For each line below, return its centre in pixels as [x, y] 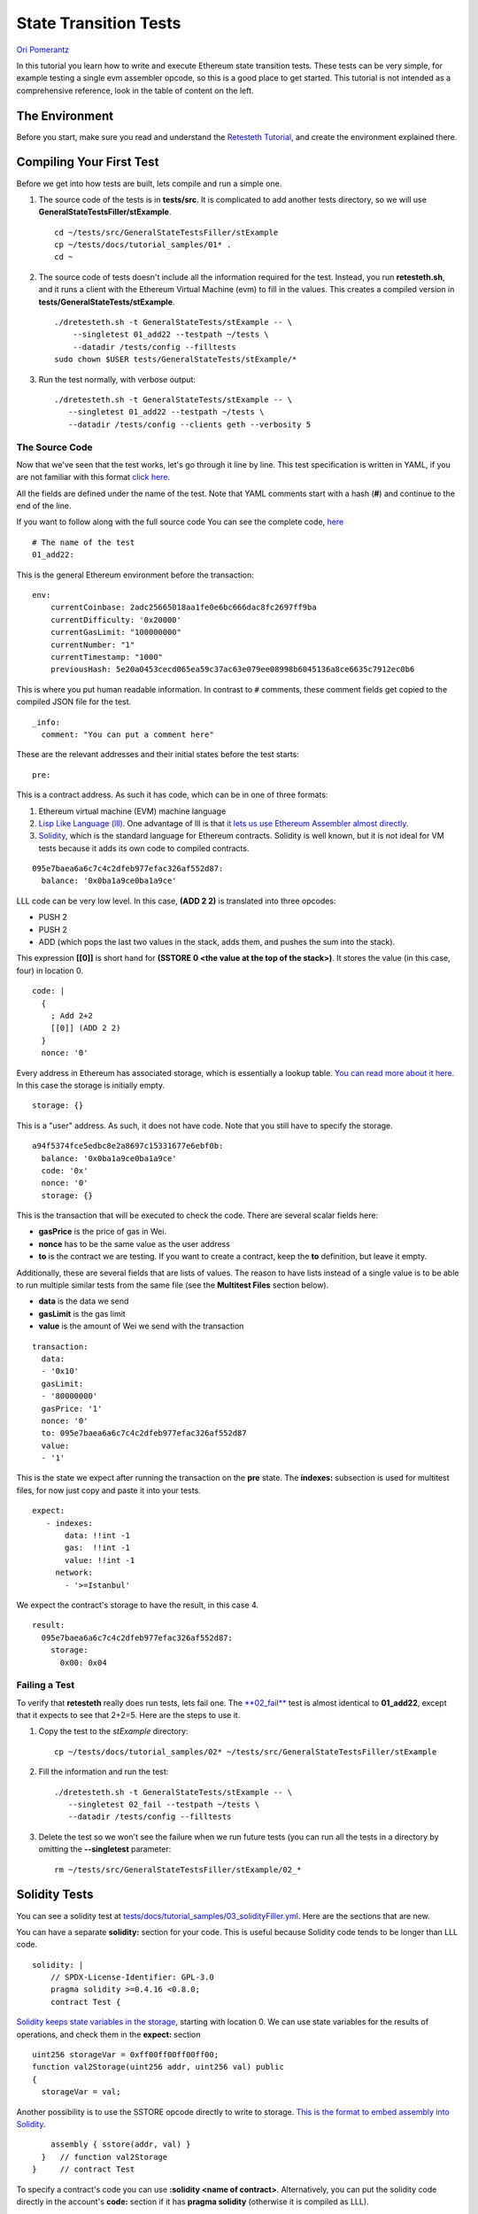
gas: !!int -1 [98, 1548]
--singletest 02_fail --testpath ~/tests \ [164, 1805]
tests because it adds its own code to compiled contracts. [144, 848]
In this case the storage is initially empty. [91, 1085]
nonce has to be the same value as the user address [134, 1243]
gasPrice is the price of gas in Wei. [103, 1232]
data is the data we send [84, 1301]
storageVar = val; [81, 2092]
